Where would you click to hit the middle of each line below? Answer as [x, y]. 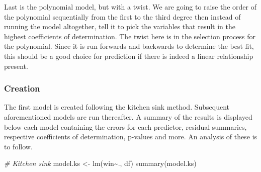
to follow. [18, 146]
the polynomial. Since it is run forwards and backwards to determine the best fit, [129, 46]
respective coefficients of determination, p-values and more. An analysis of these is [131, 137]
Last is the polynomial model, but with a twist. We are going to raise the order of [130, 7]
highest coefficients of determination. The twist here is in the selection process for [130, 36]
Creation [22, 88]
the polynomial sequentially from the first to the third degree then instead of [122, 16]
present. [16, 66]
